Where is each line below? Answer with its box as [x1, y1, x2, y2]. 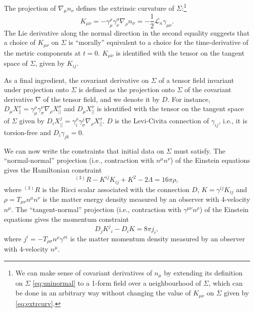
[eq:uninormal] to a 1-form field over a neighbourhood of [32, 278, 201, 288]
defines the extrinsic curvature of [76, 2, 174, 13]
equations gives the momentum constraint [4, 214, 129, 224]
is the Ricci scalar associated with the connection [42, 184, 190, 194]
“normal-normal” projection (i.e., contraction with [4, 155, 154, 165]
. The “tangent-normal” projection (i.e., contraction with [11, 204, 181, 214]
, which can [209, 278, 243, 288]
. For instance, [167, 94, 211, 104]
